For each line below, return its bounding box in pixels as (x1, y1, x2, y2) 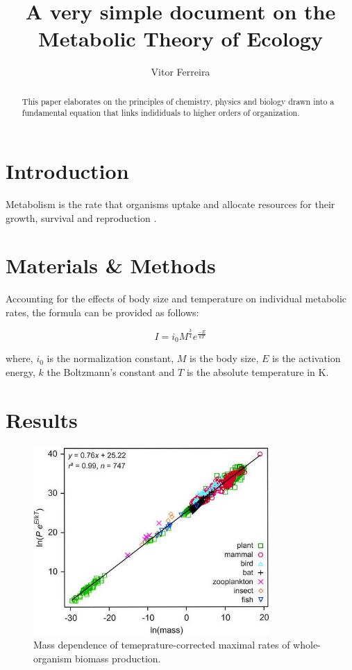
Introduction (6, 157, 129, 185)
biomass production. (75, 651, 161, 665)
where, (6, 351, 33, 366)
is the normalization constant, (47, 351, 174, 366)
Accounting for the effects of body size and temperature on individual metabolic (6, 291, 347, 306)
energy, (6, 364, 35, 379)
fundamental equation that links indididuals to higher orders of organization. (22, 107, 300, 119)
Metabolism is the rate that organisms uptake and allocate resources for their (6, 196, 335, 211)
